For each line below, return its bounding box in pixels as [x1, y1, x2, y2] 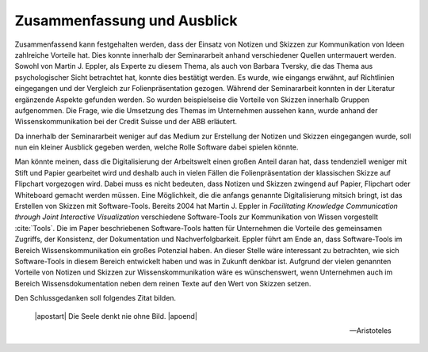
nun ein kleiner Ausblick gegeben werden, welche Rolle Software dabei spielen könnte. [14, 142, 299, 152]
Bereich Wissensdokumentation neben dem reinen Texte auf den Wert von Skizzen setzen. [14, 278, 311, 288]
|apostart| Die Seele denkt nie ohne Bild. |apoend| [34, 311, 198, 320]
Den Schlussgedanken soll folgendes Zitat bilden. [14, 293, 177, 303]
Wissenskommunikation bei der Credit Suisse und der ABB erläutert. [14, 117, 238, 127]
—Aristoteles [349, 325, 392, 335]
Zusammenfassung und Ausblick [14, 12, 238, 29]
